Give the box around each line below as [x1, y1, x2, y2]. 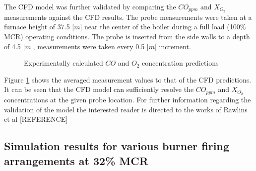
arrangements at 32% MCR [4, 153, 148, 168]
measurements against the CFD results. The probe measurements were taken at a [4, 11, 252, 22]
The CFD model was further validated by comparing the [4, 1, 176, 11]
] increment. [155, 41, 191, 51]
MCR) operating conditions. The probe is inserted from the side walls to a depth [4, 31, 250, 42]
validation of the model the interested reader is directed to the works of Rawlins [4, 104, 248, 114]
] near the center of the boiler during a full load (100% [80, 21, 246, 32]
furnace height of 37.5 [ [4, 21, 74, 32]
